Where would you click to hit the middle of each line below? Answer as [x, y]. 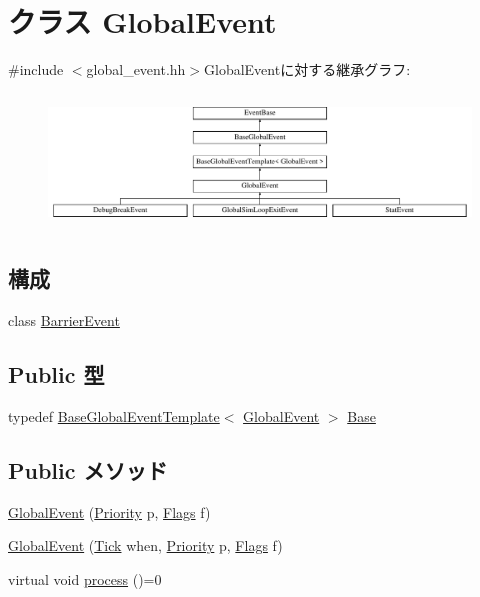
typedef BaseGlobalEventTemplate [114, 416]
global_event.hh [136, 69]
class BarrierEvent [64, 320]
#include [36, 69]
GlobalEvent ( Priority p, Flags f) [109, 511]
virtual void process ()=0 [85, 579]
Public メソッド [88, 470]
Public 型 [56, 374]
